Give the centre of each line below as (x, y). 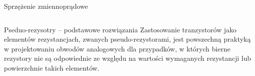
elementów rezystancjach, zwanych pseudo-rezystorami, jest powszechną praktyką (127, 39)
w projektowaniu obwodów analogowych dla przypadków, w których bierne (117, 48)
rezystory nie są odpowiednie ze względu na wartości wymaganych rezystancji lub (127, 58)
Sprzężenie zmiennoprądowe (46, 6)
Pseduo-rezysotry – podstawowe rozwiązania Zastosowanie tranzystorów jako (120, 29)
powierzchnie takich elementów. (52, 67)
